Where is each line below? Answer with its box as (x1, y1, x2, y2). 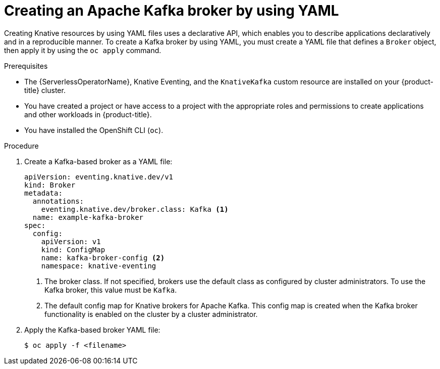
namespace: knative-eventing (41, 261, 156, 270)
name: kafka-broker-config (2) (41, 253, 165, 262)
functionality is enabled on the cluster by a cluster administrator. (44, 309, 258, 318)
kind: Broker (24, 180, 76, 189)
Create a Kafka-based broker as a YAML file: (24, 157, 173, 166)
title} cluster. (24, 85, 66, 95)
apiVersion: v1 (41, 237, 101, 246)
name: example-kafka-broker (32, 213, 144, 221)
